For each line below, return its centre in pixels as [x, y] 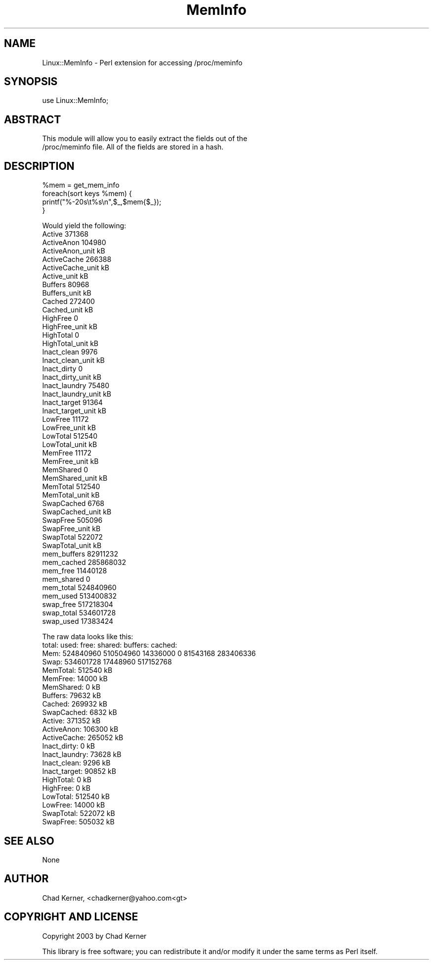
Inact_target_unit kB [74, 411]
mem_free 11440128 [75, 571]
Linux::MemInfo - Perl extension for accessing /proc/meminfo [142, 62]
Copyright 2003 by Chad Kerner [94, 936]
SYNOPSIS [31, 82]
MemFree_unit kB [70, 461]
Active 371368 [65, 234]
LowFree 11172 [65, 419]
